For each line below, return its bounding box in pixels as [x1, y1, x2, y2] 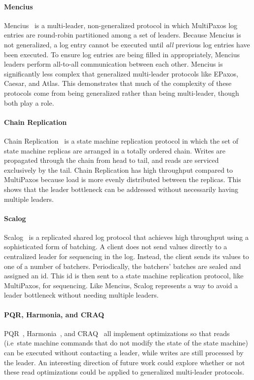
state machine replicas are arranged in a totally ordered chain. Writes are [4, 145, 225, 155]
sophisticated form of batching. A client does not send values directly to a [4, 241, 227, 252]
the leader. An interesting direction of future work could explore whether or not [4, 357, 245, 367]
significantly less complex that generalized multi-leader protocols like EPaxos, [4, 68, 238, 78]
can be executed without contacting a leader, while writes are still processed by [4, 347, 244, 358]
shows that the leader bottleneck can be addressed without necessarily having [4, 184, 239, 194]
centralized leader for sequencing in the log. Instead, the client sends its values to [4, 251, 249, 262]
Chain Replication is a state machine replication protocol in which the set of [4, 135, 238, 146]
